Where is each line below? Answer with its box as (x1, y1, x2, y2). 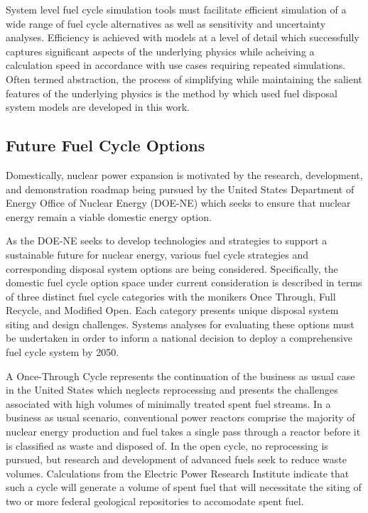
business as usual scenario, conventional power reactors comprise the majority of (6, 410, 355, 425)
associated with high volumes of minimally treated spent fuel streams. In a (6, 396, 331, 411)
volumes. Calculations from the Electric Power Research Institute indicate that (6, 465, 350, 480)
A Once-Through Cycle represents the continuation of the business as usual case (6, 368, 355, 383)
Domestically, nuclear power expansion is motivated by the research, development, (6, 167, 363, 182)
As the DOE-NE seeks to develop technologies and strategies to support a (6, 233, 328, 248)
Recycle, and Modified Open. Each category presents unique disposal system (6, 303, 339, 318)
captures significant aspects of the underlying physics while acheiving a (6, 43, 315, 58)
